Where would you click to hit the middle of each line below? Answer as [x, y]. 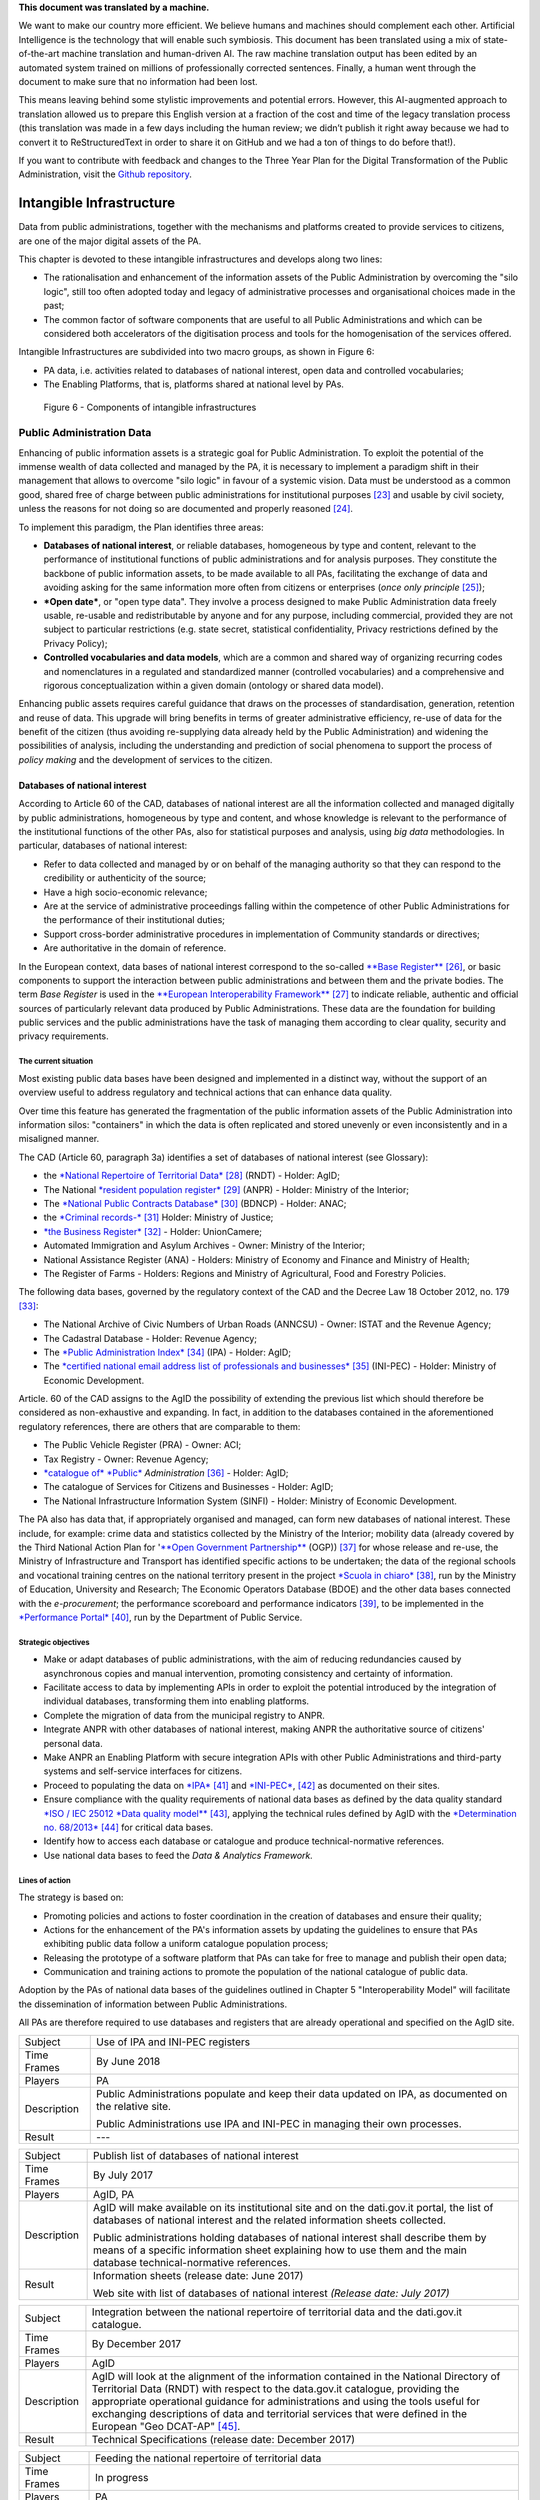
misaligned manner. [59, 1139]
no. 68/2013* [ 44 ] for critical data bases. [128, 1827]
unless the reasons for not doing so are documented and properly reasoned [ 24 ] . [186, 509]
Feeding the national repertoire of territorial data [208, 2458]
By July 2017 [123, 2175]
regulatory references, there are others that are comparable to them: [159, 1426]
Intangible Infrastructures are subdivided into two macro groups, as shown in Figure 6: [196, 352]
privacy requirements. [63, 1036]
